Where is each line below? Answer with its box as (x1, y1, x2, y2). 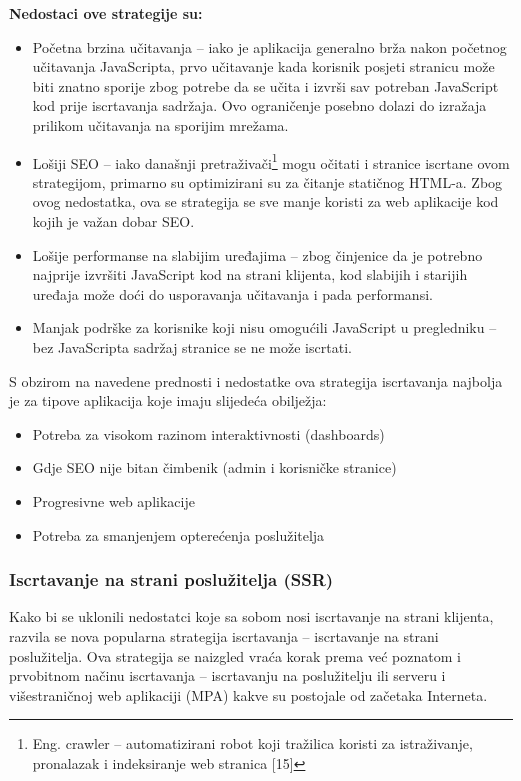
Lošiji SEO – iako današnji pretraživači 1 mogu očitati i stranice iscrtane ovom (32, 149, 510, 173)
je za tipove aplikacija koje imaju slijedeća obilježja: (9, 390, 327, 411)
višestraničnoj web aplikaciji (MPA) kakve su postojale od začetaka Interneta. (9, 684, 488, 705)
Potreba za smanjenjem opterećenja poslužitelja (32, 524, 325, 545)
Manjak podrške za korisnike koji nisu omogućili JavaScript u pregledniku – (32, 317, 497, 338)
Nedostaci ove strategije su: (9, 3, 203, 23)
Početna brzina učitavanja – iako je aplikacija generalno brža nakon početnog (32, 36, 507, 57)
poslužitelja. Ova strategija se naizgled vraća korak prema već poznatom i (9, 645, 461, 666)
